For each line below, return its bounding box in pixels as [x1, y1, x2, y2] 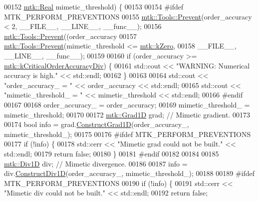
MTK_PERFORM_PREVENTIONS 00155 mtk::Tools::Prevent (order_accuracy [4, 11, 252, 21]
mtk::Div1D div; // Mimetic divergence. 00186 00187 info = [4, 158, 188, 168]
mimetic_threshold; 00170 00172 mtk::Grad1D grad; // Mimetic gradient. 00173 [4, 109, 250, 119]
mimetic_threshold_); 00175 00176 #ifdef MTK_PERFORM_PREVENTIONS [4, 128, 251, 139]
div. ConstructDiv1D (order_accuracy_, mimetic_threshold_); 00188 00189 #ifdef [4, 168, 255, 178]
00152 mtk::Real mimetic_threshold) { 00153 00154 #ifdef [4, 1, 184, 11]
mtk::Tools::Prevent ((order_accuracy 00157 [4, 30, 137, 41]
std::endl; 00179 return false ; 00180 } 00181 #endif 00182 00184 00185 [4, 148, 219, 158]
